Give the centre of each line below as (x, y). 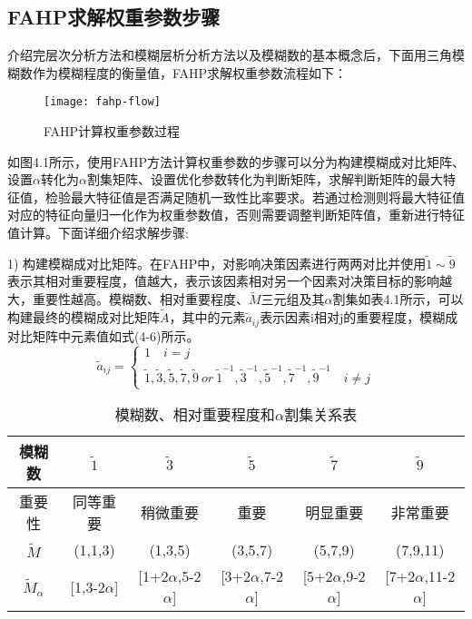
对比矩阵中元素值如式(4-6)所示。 (103, 335)
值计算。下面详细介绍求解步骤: (98, 233)
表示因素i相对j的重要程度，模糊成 (359, 317)
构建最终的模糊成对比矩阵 (84, 317)
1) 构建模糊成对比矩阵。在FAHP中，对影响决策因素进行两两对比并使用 (217, 263)
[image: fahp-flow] (102, 102)
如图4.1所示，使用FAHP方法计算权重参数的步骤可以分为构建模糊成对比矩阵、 (236, 161)
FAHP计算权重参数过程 (112, 131)
